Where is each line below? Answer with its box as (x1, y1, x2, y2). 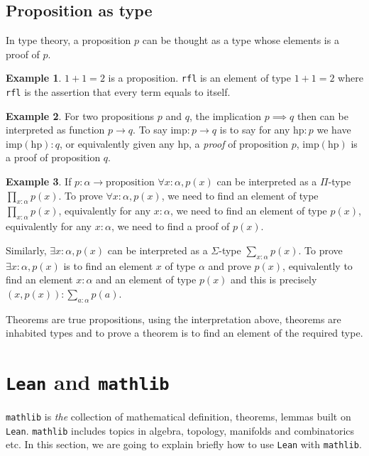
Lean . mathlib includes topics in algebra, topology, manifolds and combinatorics (6, 423, 355, 438)
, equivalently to (282, 258, 353, 273)
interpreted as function (6, 122, 105, 137)
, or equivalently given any (59, 136, 175, 151)
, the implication (189, 108, 262, 123)
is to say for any (219, 122, 290, 137)
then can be (297, 108, 348, 123)
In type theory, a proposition (6, 33, 131, 48)
